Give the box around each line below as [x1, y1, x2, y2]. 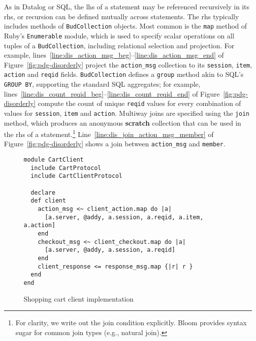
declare [31, 189, 56, 196]
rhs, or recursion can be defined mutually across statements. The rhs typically [4, 11, 239, 21]
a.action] [24, 222, 56, 229]
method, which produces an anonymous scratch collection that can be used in [4, 117, 241, 128]
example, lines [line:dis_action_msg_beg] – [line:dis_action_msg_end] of [4, 50, 224, 60]
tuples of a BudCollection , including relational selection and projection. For [4, 40, 235, 50]
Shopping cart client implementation [24, 293, 134, 304]
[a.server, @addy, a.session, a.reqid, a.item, [44, 213, 204, 221]
